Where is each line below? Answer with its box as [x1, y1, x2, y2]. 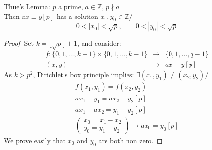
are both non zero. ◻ [98, 135, 163, 145]
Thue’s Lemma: [4, 1, 50, 11]
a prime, [58, 1, 83, 11]
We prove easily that [4, 135, 66, 145]
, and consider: [77, 38, 121, 48]
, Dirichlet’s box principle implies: [33, 69, 134, 80]
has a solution [56, 11, 98, 21]
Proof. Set [4, 38, 34, 48]
